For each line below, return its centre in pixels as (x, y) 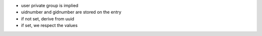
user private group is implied (50, 5)
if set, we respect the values (49, 26)
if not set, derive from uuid (48, 18)
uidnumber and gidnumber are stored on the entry (71, 12)
